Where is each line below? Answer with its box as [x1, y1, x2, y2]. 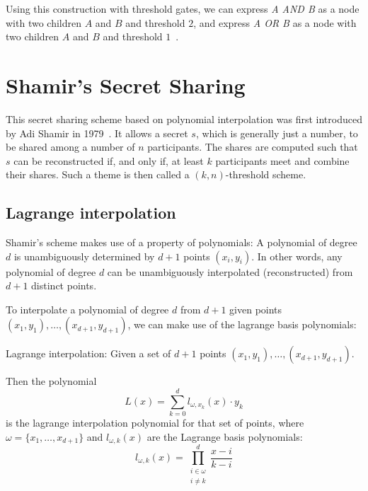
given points [229, 301, 282, 316]
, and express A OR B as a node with [193, 15, 357, 30]
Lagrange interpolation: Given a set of [6, 346, 171, 361]
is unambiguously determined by [13, 248, 155, 263]
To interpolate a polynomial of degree [6, 301, 169, 316]
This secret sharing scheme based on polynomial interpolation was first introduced [6, 111, 362, 126]
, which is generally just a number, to [195, 125, 358, 140]
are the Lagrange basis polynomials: [146, 429, 303, 444]
